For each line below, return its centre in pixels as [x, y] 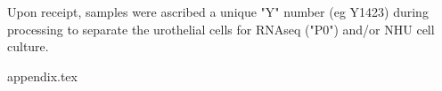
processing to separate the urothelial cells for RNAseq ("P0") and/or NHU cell [221, 29]
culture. [28, 46]
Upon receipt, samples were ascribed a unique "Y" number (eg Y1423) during [218, 11]
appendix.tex [42, 76]
